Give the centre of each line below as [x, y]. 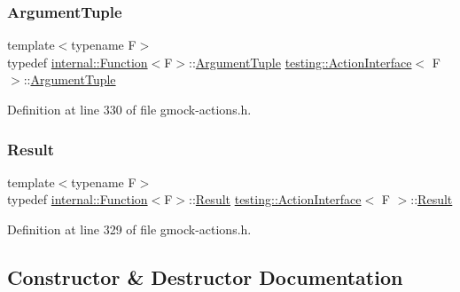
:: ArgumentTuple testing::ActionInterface [300, 62]
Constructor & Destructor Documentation [205, 276]
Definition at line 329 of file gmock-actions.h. [129, 229]
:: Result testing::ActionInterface [275, 199]
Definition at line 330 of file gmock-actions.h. [129, 109]
